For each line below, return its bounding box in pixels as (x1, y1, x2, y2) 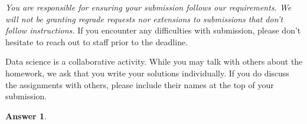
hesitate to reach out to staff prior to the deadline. (5, 35, 188, 48)
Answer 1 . (5, 109, 47, 122)
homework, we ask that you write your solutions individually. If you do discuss (5, 66, 289, 79)
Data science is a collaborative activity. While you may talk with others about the (5, 55, 303, 68)
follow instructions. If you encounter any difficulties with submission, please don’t (5, 24, 301, 36)
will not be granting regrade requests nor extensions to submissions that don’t (5, 12, 283, 25)
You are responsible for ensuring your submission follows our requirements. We (5, 1, 292, 13)
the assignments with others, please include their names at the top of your (5, 78, 274, 91)
